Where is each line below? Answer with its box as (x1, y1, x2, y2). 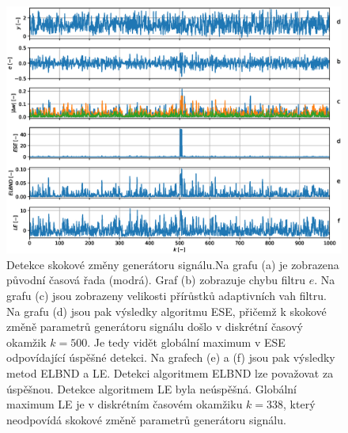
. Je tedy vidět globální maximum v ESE (87, 333, 286, 350)
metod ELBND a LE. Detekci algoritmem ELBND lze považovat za (6, 364, 334, 381)
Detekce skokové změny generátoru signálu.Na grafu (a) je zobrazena (6, 256, 339, 272)
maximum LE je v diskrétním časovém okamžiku (6, 396, 243, 412)
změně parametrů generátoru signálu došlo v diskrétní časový (6, 318, 304, 335)
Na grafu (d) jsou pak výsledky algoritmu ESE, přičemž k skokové (6, 302, 327, 319)
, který (283, 396, 316, 412)
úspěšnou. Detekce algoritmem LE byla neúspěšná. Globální (6, 380, 297, 397)
